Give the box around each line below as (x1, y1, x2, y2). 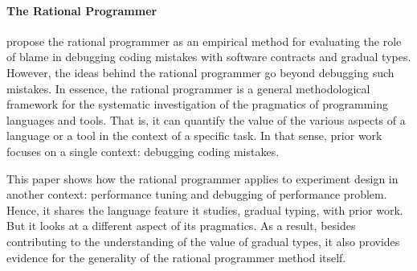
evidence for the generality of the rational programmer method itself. (6, 248, 346, 265)
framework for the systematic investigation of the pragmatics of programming (6, 96, 388, 113)
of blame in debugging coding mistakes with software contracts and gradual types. (6, 48, 411, 65)
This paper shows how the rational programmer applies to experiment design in (6, 170, 399, 187)
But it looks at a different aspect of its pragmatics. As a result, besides (6, 217, 356, 234)
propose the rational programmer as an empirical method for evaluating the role (6, 32, 402, 49)
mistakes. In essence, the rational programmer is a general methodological (6, 80, 370, 96)
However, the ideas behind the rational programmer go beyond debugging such (6, 64, 395, 80)
